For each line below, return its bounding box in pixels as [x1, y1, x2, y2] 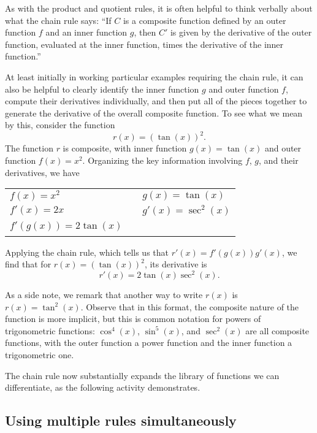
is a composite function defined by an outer [123, 13, 286, 26]
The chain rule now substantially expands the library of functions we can [5, 369, 280, 381]
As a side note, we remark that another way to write [5, 288, 203, 301]
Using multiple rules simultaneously [5, 411, 237, 430]
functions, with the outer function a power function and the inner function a [5, 336, 292, 349]
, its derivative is [144, 258, 207, 270]
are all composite [245, 324, 310, 337]
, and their [259, 154, 299, 167]
